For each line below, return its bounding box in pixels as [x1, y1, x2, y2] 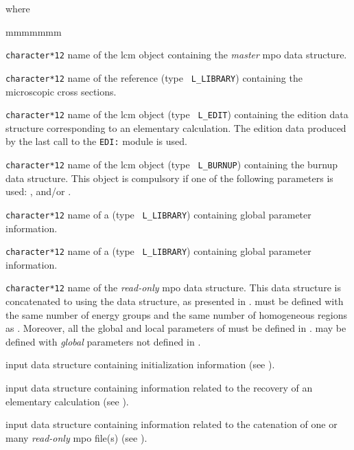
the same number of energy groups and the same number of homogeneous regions [5, 307, 347, 322]
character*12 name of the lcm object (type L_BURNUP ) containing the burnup [5, 157, 338, 171]
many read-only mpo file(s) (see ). [5, 430, 147, 445]
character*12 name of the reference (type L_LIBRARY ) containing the [5, 70, 303, 85]
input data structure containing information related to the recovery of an [5, 380, 313, 394]
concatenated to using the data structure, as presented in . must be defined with [5, 294, 344, 308]
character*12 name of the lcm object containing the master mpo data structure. [5, 47, 347, 62]
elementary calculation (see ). [5, 394, 129, 408]
